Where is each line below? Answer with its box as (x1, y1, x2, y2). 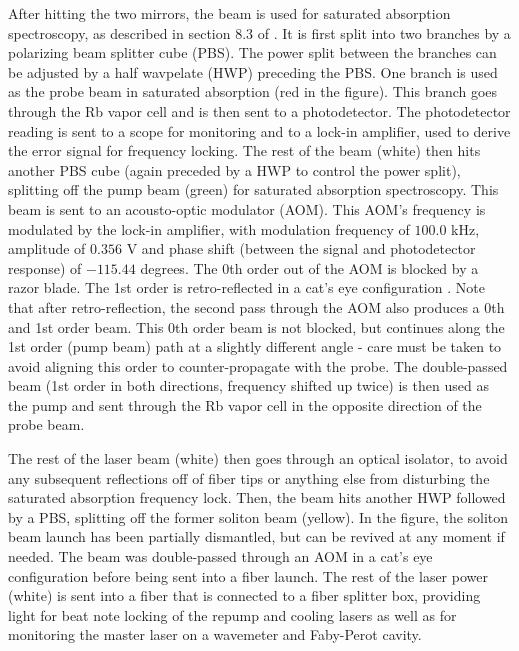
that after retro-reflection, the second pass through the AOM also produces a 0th (8, 296, 505, 317)
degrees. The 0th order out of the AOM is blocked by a (140, 257, 479, 278)
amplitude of (8, 238, 86, 259)
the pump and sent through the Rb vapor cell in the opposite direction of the (8, 394, 482, 415)
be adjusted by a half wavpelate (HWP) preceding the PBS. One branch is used (8, 61, 498, 82)
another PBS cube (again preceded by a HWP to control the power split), (8, 159, 461, 180)
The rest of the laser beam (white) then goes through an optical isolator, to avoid (8, 448, 508, 469)
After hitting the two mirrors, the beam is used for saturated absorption (8, 3, 451, 23)
